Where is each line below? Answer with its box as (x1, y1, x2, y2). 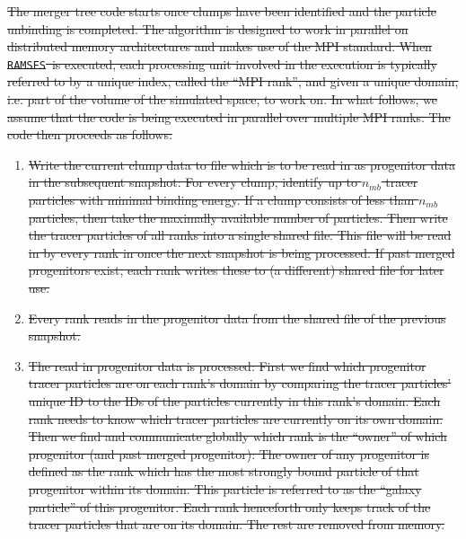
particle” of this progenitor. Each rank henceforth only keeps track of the (28, 497, 431, 516)
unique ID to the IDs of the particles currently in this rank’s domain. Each (28, 391, 441, 410)
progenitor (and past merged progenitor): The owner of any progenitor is (28, 444, 429, 463)
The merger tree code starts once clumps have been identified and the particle (7, 2, 436, 20)
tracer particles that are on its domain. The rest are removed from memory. (28, 515, 445, 534)
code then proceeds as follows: (7, 125, 172, 144)
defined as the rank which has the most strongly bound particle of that (28, 462, 419, 481)
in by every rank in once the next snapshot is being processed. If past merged (28, 243, 455, 261)
